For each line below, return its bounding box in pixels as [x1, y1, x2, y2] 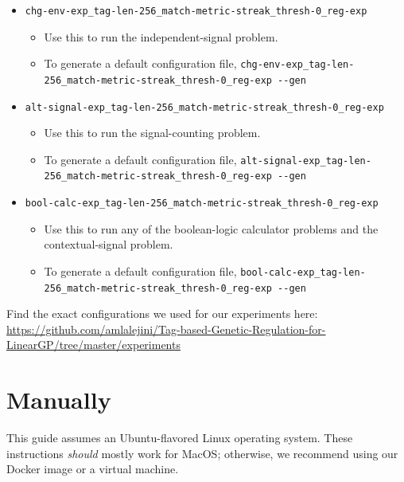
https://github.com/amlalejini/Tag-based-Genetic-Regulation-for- [6, 320, 326, 337]
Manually [6, 383, 111, 416]
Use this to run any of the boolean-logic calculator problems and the [44, 220, 379, 237]
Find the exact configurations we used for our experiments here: [6, 305, 318, 322]
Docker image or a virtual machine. [6, 460, 179, 477]
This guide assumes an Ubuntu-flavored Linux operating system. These [6, 429, 353, 446]
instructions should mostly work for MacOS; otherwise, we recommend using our [6, 445, 398, 461]
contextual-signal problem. [44, 236, 173, 253]
